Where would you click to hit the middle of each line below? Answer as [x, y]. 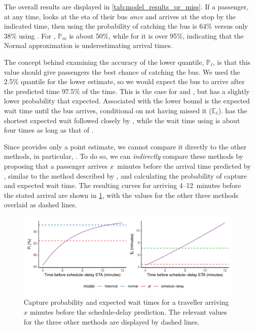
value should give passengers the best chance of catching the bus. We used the [122, 71]
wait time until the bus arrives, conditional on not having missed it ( [108, 110]
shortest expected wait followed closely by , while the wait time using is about [122, 120]
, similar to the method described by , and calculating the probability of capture [126, 175]
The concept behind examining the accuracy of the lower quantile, [104, 62]
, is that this [232, 62]
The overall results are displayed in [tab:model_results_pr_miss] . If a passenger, [126, 6]
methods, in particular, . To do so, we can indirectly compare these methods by [124, 156]
